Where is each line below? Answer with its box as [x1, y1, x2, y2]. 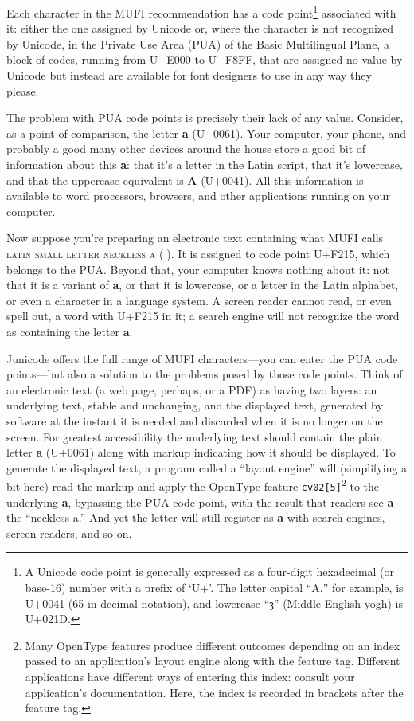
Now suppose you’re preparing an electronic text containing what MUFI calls [6, 229, 384, 246]
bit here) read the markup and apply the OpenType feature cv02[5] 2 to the [6, 476, 379, 494]
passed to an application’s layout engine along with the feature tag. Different [25, 652, 400, 669]
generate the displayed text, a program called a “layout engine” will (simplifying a [6, 459, 408, 476]
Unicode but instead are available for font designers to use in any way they [6, 67, 372, 84]
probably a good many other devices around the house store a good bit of [6, 140, 366, 157]
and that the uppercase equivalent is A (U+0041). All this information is [6, 171, 364, 188]
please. [6, 82, 39, 99]
